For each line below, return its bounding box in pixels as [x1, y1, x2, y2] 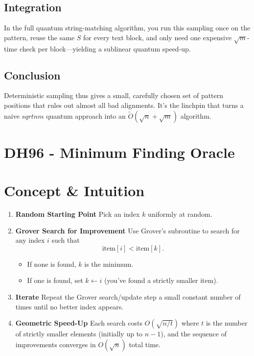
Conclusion [4, 67, 61, 82]
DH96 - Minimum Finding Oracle [4, 142, 235, 162]
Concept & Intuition [4, 180, 145, 201]
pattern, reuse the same [4, 32, 75, 42]
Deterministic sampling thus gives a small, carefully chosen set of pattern [4, 90, 224, 101]
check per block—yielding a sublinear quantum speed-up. [19, 43, 191, 53]
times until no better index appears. [15, 301, 124, 311]
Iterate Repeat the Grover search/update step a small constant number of [15, 292, 241, 302]
